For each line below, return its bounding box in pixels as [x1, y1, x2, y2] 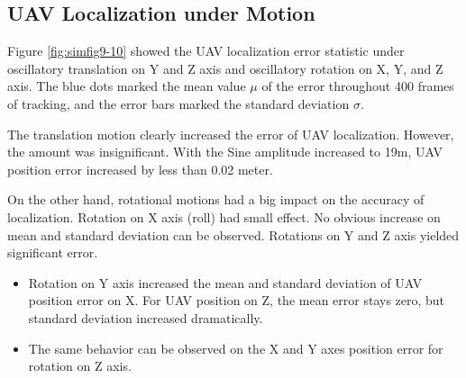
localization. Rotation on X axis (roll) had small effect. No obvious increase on [7, 207, 441, 226]
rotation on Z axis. [28, 356, 132, 375]
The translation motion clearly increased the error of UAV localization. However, [7, 124, 454, 143]
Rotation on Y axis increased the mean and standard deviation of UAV [28, 273, 423, 292]
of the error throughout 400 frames [261, 76, 454, 95]
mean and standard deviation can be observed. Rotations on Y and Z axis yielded [7, 225, 460, 244]
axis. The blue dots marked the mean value [7, 76, 246, 95]
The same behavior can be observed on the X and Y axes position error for [28, 338, 443, 357]
